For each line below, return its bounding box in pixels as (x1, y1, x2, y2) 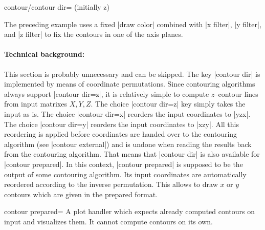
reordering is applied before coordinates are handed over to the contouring (4, 129, 237, 139)
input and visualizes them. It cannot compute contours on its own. (4, 216, 213, 226)
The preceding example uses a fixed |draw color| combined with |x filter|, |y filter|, (4, 18, 261, 29)
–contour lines (214, 88, 258, 99)
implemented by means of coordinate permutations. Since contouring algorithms (4, 78, 255, 89)
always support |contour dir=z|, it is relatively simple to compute (4, 88, 209, 99)
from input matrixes (4, 98, 68, 109)
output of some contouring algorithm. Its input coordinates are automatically (4, 169, 247, 179)
